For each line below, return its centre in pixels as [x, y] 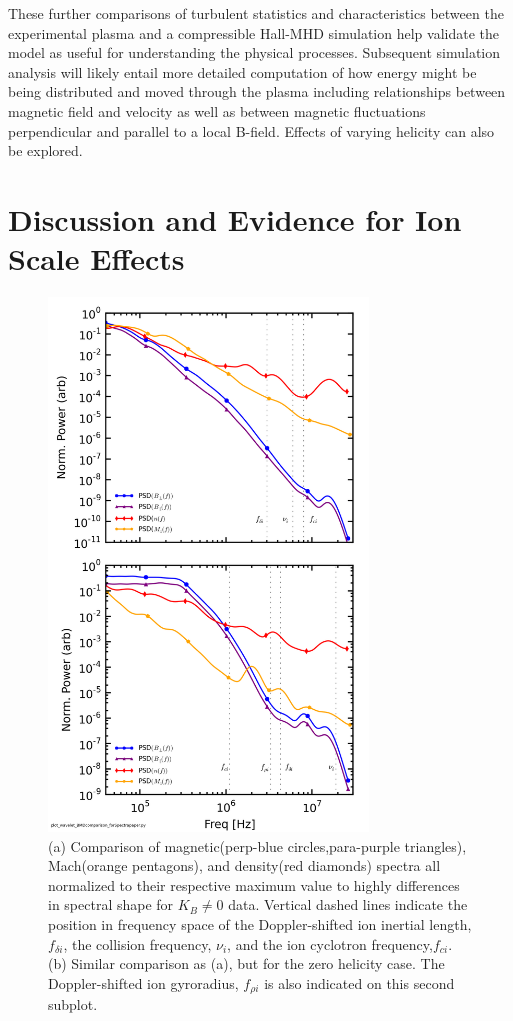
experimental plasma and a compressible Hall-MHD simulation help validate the [253, 32]
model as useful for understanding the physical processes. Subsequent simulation [254, 52]
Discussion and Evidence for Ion [235, 218]
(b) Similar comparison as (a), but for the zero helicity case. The [246, 963]
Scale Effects [96, 258]
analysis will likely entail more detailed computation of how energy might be [242, 71]
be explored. [45, 150]
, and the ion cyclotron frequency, [330, 943]
